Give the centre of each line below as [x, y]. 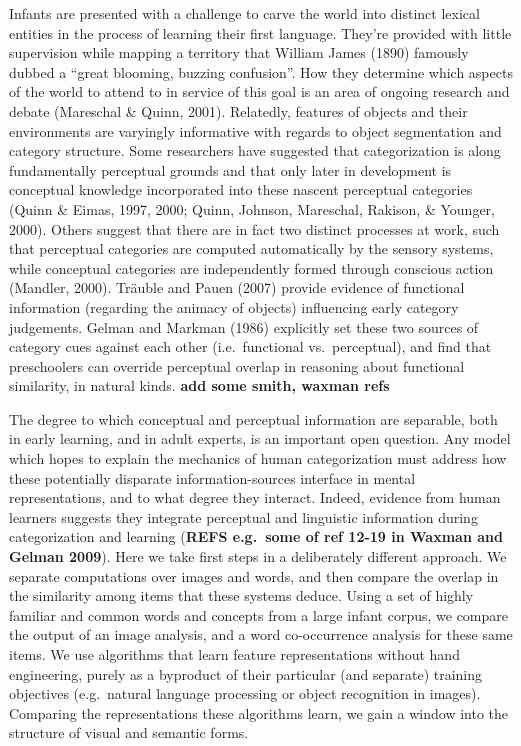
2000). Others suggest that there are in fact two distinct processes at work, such [254, 228]
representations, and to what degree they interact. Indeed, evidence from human [255, 497]
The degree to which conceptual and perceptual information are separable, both [253, 418]
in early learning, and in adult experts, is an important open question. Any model [260, 438]
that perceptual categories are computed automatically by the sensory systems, [251, 248]
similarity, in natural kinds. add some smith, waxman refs [199, 385]
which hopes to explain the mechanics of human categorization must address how [258, 458]
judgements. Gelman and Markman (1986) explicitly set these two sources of [244, 326]
